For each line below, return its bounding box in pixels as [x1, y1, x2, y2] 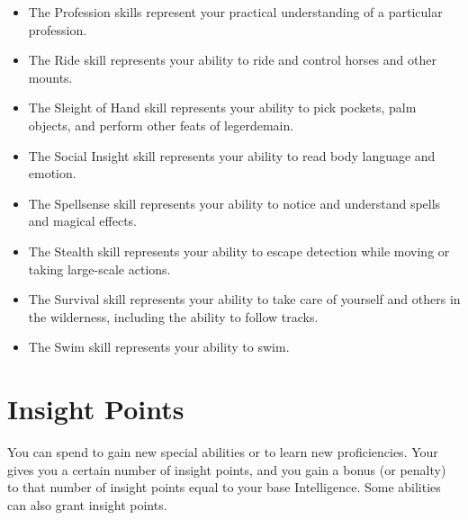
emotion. [28, 164, 76, 183]
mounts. [28, 67, 73, 86]
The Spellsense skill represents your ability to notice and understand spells [28, 193, 441, 212]
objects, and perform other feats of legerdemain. [28, 115, 294, 134]
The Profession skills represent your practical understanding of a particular [28, 3, 443, 21]
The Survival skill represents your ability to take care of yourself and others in [28, 290, 461, 309]
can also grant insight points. [7, 495, 167, 514]
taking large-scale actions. [28, 259, 171, 278]
